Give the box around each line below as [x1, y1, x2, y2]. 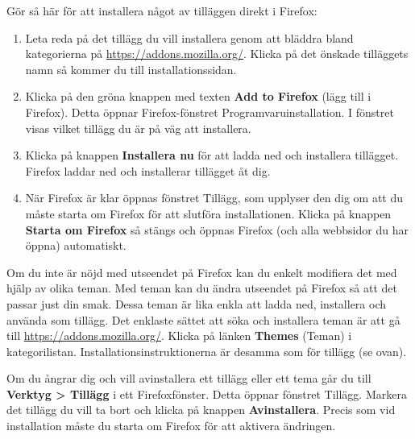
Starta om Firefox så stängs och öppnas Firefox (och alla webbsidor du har [25, 221, 409, 238]
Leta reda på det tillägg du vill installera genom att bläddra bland [25, 29, 354, 46]
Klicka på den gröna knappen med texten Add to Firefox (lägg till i [25, 88, 371, 105]
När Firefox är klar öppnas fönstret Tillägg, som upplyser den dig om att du [25, 189, 404, 206]
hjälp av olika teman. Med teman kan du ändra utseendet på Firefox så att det [6, 280, 398, 296]
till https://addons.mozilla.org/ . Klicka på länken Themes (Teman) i [6, 327, 352, 344]
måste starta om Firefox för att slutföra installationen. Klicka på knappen [25, 205, 392, 222]
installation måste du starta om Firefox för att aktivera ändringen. [6, 417, 336, 434]
